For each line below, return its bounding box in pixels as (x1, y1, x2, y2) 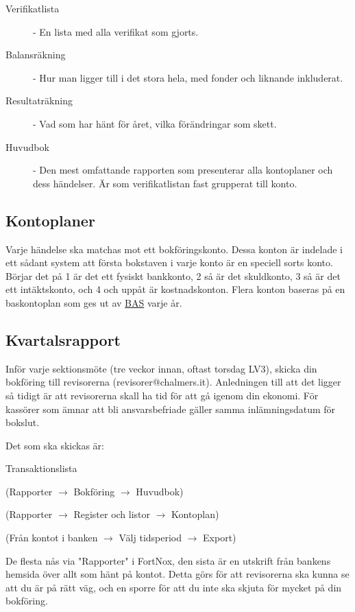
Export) (203, 530, 236, 545)
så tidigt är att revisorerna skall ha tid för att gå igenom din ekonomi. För (5, 388, 319, 402)
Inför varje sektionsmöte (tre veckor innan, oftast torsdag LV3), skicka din (5, 361, 317, 375)
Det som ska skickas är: (5, 438, 105, 452)
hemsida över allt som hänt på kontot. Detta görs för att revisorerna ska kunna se (5, 567, 350, 581)
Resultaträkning (5, 93, 73, 108)
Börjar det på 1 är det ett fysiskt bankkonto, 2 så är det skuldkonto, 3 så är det (5, 268, 341, 283)
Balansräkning (5, 47, 66, 62)
